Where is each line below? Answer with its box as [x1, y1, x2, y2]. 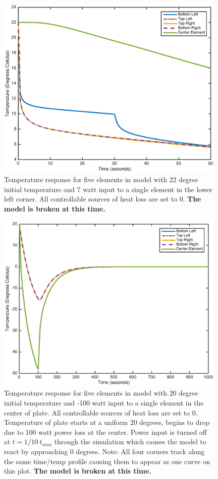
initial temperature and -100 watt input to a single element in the [4, 398, 204, 408]
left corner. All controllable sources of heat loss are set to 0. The [4, 194, 201, 204]
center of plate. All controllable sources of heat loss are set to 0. [4, 407, 198, 417]
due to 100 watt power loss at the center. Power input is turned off [4, 426, 207, 437]
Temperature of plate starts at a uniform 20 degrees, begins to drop [4, 417, 210, 427]
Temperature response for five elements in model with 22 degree [4, 174, 198, 185]
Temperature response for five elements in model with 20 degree [4, 388, 198, 398]
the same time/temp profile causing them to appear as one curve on [4, 456, 211, 466]
